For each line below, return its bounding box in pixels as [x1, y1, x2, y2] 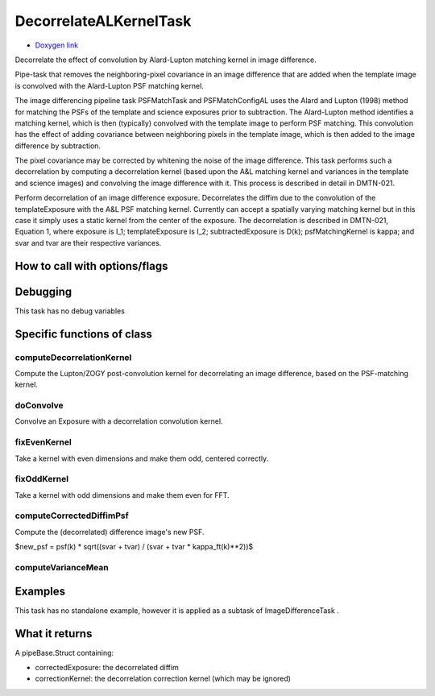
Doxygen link [35, 40, 79, 50]
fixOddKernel [14, 474, 68, 485]
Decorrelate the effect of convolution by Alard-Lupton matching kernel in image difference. [14, 55, 317, 64]
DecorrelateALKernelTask [14, 12, 192, 30]
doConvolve [14, 400, 64, 411]
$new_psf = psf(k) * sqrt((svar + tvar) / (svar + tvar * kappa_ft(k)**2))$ [14, 542, 254, 552]
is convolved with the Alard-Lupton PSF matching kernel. [14, 81, 205, 90]
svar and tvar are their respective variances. [14, 238, 162, 247]
